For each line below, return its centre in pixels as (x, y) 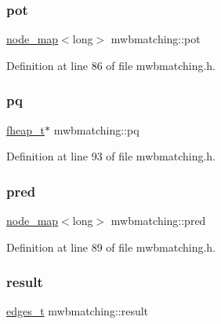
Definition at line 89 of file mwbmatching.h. (111, 247)
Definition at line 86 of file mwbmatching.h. (111, 65)
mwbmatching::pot (156, 39)
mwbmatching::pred (158, 221)
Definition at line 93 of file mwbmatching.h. (111, 156)
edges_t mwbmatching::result (78, 311)
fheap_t (26, 129)
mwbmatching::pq (96, 129)
